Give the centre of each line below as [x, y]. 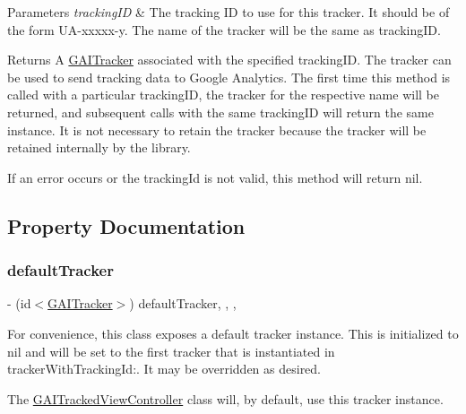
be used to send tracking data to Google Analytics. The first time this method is [229, 77]
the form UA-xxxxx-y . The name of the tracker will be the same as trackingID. [224, 29]
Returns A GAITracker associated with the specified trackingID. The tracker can [229, 60]
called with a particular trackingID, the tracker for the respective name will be [223, 95]
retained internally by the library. [99, 147]
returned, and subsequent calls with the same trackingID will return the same [220, 112]
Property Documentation [126, 225]
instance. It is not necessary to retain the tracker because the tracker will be [217, 129]
